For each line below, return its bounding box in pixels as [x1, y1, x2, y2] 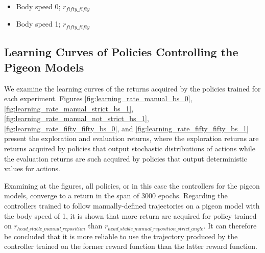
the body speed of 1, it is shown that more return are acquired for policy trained [4, 210, 257, 221]
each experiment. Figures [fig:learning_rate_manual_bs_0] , [4, 93, 192, 104]
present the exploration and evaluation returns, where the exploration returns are [4, 133, 259, 144]
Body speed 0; [16, 1, 61, 11]
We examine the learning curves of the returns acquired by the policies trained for [4, 83, 261, 94]
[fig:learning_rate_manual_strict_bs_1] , [4, 103, 134, 113]
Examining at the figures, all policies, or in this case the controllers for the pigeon [4, 180, 260, 191]
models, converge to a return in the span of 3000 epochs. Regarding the [4, 190, 228, 201]
